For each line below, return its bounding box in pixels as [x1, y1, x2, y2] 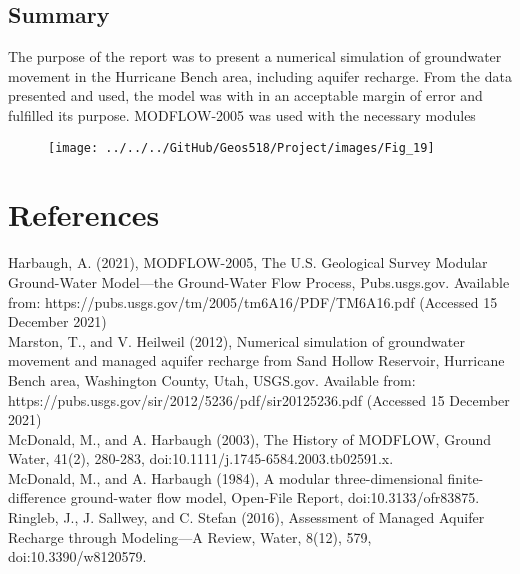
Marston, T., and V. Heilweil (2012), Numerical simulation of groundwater [8, 330, 465, 351]
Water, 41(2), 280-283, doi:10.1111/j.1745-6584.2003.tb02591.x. [8, 448, 394, 469]
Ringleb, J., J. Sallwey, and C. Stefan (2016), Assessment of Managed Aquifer [8, 507, 485, 528]
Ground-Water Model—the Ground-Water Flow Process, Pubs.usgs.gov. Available [8, 271, 510, 292]
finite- [447, 467, 484, 488]
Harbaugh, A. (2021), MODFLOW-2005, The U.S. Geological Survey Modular [8, 252, 488, 273]
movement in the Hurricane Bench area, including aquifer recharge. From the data [8, 65, 512, 86]
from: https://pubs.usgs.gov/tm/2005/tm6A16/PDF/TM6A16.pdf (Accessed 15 [8, 291, 498, 312]
